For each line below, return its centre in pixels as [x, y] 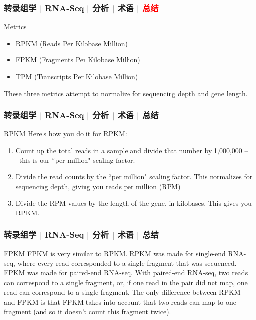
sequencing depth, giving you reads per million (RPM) [98, 186]
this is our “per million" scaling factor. [77, 160]
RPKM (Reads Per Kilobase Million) [71, 43]
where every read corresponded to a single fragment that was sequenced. [127, 263]
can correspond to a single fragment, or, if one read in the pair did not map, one [126, 282]
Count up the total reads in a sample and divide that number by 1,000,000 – [132, 150]
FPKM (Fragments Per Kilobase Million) [78, 60]
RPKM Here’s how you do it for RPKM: [65, 133]
